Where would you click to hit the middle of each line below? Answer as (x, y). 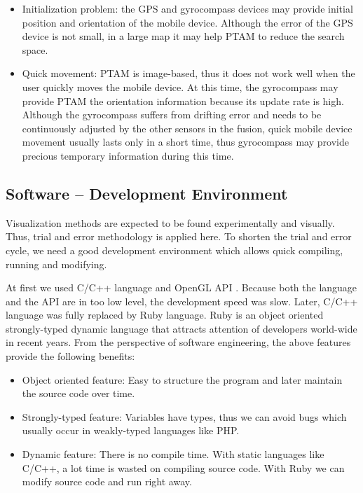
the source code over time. (78, 393)
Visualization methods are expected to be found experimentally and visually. (170, 222)
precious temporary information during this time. (128, 155)
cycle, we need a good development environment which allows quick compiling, (174, 250)
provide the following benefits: (70, 356)
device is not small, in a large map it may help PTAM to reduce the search (183, 36)
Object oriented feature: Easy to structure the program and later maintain (182, 379)
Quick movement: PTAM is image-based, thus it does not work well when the (189, 73)
